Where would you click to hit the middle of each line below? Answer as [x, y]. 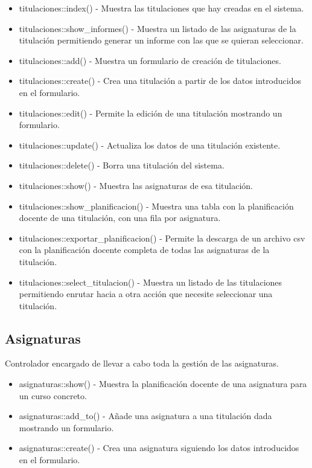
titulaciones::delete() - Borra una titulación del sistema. [122, 165]
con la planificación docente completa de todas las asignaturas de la [144, 250]
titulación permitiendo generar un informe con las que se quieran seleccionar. [161, 40]
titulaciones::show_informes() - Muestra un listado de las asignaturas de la [158, 28]
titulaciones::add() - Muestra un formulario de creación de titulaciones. [150, 60]
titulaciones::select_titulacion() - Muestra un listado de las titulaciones [151, 282]
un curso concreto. [53, 395]
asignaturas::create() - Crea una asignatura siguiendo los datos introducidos [159, 448]
